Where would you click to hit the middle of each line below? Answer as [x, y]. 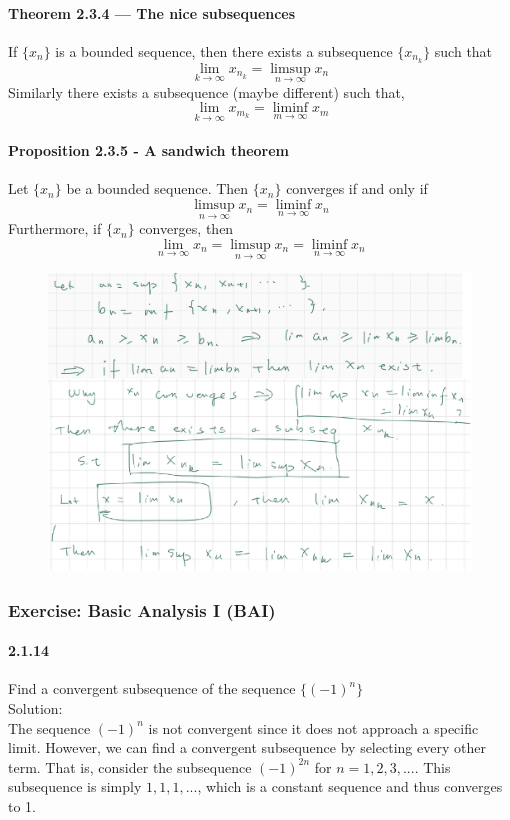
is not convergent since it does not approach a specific [313, 727]
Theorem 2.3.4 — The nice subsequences [152, 12]
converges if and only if [357, 188]
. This [432, 766]
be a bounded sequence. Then [157, 188]
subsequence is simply [75, 786]
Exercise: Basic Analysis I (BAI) [142, 609]
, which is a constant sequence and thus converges [350, 786]
